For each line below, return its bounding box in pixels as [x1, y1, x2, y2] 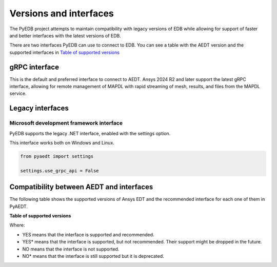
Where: [9, 222, 25, 228]
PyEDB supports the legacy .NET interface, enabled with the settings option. [9, 130, 171, 136]
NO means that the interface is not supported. [22, 246, 120, 252]
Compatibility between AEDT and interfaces [9, 182, 153, 192]
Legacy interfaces [9, 104, 69, 113]
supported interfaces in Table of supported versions [9, 49, 120, 55]
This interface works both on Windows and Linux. [9, 139, 115, 146]
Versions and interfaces [9, 8, 114, 19]
